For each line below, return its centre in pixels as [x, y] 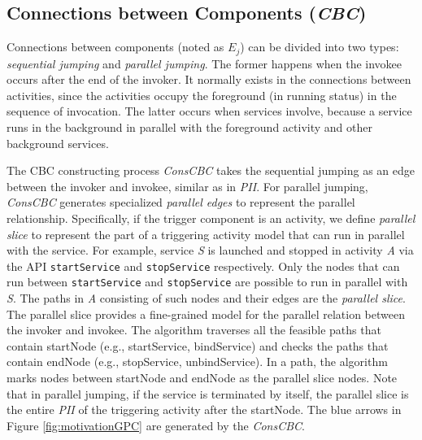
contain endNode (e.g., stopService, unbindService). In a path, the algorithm [197, 362]
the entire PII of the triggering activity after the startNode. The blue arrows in [204, 410]
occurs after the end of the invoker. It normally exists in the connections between [209, 79]
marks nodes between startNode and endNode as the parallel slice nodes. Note [202, 378]
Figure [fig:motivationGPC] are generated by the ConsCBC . [156, 425]
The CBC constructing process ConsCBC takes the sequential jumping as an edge [211, 170]
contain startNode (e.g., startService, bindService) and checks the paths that [198, 345]
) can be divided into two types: [320, 47]
